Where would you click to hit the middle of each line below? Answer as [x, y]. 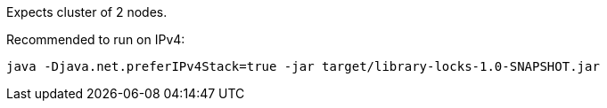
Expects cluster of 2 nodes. [87, 12]
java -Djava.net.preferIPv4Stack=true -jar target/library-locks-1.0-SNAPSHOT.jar [303, 66]
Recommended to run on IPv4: [96, 39]
